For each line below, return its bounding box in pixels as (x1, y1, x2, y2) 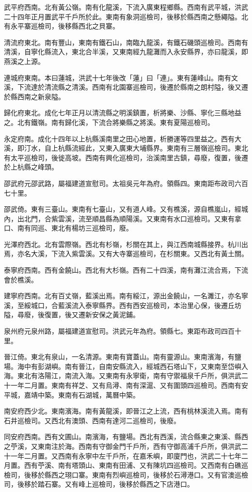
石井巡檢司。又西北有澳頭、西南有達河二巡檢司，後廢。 (4, 415, 180, 425)
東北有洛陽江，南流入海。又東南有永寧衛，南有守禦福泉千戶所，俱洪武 (17, 370, 241, 381)
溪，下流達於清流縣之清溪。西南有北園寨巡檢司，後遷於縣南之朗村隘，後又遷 (4, 82, 248, 92)
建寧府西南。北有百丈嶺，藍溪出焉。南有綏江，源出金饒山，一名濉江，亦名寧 (4, 291, 248, 301)
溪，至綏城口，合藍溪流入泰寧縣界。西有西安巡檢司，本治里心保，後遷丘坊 (4, 300, 241, 310)
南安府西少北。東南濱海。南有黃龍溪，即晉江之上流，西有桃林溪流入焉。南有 (4, 406, 248, 416)
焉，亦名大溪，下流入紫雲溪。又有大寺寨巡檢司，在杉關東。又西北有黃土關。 (4, 248, 248, 259)
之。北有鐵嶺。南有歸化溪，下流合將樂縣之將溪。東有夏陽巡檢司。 (4, 117, 214, 127)
